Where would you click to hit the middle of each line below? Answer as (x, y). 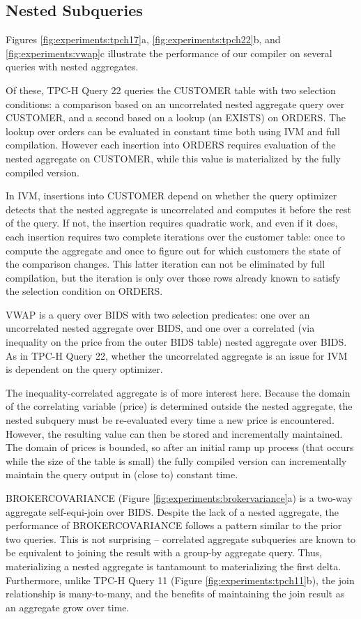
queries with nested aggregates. (72, 67)
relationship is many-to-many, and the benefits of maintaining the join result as (175, 594)
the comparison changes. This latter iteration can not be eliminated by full (166, 264)
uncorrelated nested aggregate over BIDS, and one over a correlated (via (160, 328)
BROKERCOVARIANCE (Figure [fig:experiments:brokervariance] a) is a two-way (179, 498)
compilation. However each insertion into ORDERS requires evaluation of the (171, 145)
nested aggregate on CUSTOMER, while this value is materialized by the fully (173, 158)
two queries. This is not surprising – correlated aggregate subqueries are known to (181, 538)
